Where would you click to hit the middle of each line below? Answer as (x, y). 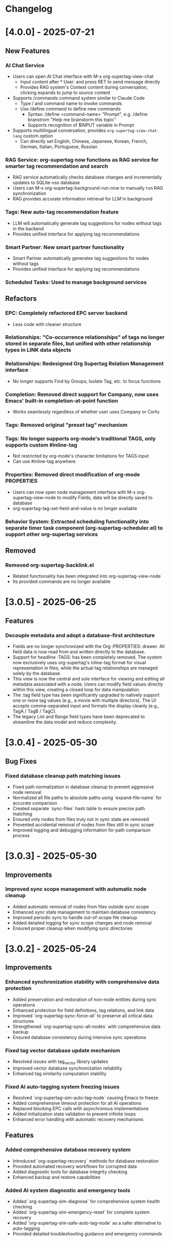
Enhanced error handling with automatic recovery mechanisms (78, 1119)
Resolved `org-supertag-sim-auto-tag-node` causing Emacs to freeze (85, 1098)
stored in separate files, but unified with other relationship (78, 344)
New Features (28, 51)
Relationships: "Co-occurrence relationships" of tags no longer (85, 337)
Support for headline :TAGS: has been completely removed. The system (87, 657)
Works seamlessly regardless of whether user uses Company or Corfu (86, 412)
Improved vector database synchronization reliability (67, 1068)
